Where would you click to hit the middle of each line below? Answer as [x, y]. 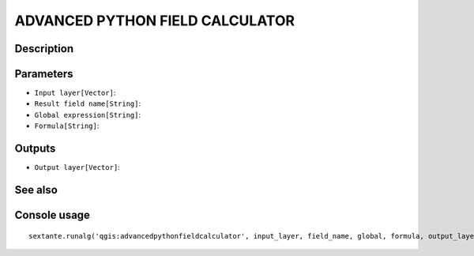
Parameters [44, 74]
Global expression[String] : [88, 115]
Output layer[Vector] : [77, 168]
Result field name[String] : [88, 104]
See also [36, 190]
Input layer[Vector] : [75, 93]
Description [44, 49]
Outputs [35, 149]
